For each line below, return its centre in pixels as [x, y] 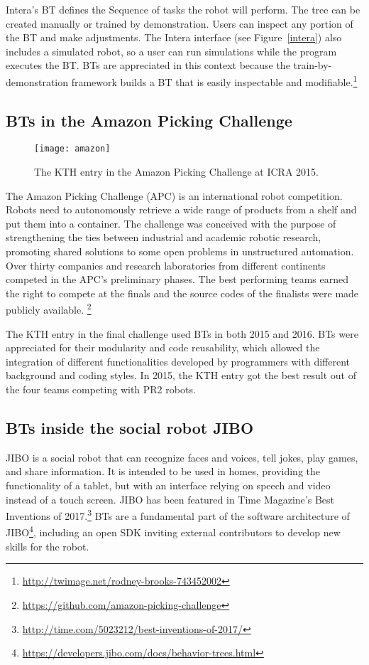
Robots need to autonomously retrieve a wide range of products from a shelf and [181, 209]
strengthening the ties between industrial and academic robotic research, [164, 237]
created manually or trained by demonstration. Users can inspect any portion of [180, 23]
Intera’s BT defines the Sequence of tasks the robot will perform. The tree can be [183, 9]
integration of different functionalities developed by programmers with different [178, 361]
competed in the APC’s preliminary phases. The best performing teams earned [177, 279]
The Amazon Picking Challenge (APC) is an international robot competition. [174, 195]
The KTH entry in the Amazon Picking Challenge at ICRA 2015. [176, 172]
